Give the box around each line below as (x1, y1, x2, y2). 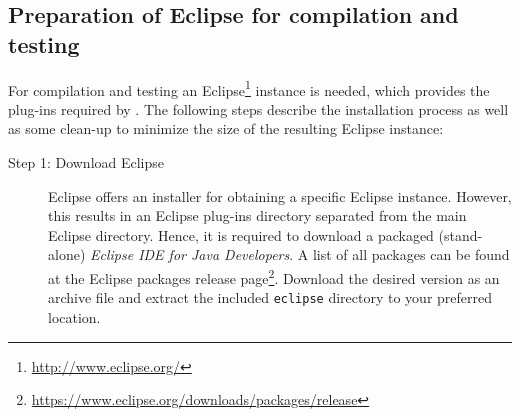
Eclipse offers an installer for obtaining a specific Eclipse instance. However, (48, 185, 512, 206)
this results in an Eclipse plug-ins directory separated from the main (48, 205, 467, 226)
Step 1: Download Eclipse (8, 152, 165, 173)
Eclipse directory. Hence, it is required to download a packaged (48, 224, 434, 245)
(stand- (438, 224, 483, 245)
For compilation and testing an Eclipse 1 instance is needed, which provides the (8, 76, 490, 100)
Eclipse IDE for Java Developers (90, 244, 290, 265)
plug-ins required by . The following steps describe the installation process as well (8, 98, 509, 119)
